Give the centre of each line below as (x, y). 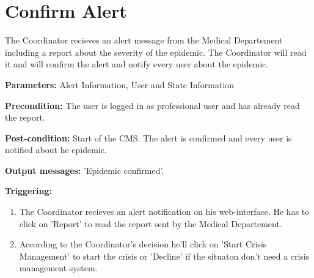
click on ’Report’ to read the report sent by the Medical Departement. (151, 223)
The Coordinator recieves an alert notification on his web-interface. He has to (164, 212)
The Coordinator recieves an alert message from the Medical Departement (144, 40)
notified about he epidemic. (56, 150)
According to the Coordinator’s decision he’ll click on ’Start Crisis (143, 244)
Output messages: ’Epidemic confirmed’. (85, 170)
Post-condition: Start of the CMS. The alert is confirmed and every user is (148, 137)
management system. (58, 268)
